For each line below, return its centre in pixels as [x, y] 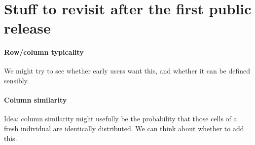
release [27, 28]
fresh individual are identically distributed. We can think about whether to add [124, 128]
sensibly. [17, 80]
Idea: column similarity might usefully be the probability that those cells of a [121, 119]
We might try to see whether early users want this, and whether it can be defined [127, 71]
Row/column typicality [44, 52]
